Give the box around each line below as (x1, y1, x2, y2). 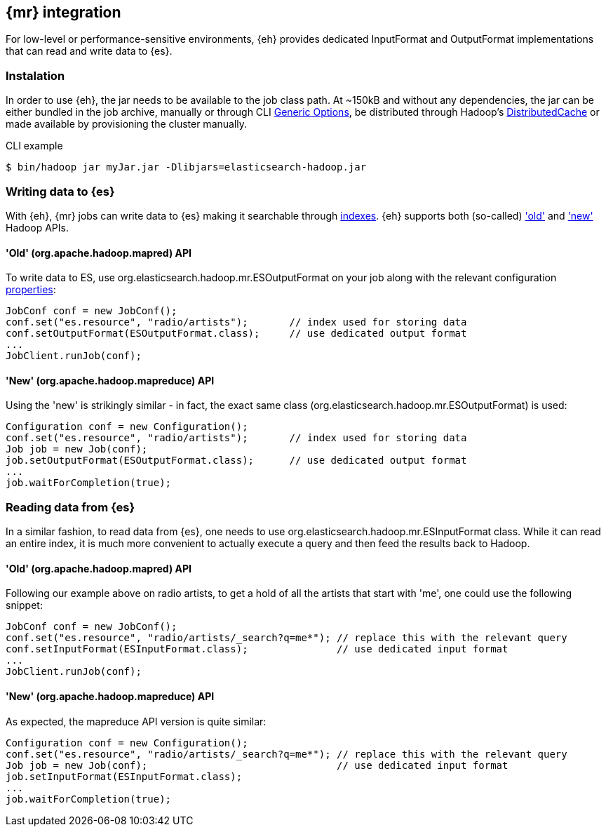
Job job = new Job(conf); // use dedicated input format (6, 759, 509, 771)
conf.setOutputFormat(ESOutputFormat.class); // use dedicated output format (6, 328, 467, 340)
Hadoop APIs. (6, 221, 69, 234)
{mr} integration (6, 4, 121, 21)
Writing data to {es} (6, 184, 115, 199)
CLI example (6, 140, 63, 152)
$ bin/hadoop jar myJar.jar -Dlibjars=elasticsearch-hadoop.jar (6, 161, 367, 173)
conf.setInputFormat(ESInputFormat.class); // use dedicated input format (6, 643, 509, 655)
